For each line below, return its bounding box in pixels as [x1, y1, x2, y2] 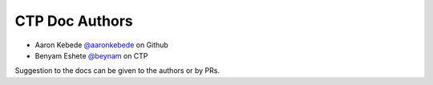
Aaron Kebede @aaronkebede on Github [34, 40, 168, 50]
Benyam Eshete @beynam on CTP [34, 51, 148, 60]
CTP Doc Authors [14, 12, 134, 30]
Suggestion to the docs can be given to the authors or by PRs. [14, 66, 221, 75]
